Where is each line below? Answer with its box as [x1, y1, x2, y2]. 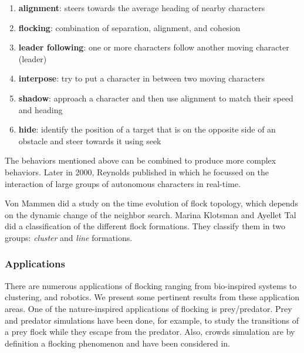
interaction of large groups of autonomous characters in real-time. [5, 177, 241, 189]
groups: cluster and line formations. [5, 231, 133, 243]
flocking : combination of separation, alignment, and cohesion [18, 21, 241, 33]
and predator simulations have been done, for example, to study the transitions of [5, 314, 299, 326]
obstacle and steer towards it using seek [18, 134, 161, 147]
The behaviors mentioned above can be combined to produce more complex [5, 154, 276, 167]
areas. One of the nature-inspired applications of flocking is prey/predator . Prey [5, 302, 292, 314]
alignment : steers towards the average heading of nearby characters [18, 2, 265, 13]
